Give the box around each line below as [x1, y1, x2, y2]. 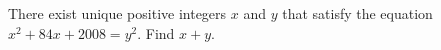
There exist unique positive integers [8, 3, 227, 23]
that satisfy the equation [282, 3, 433, 23]
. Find [137, 22, 175, 43]
